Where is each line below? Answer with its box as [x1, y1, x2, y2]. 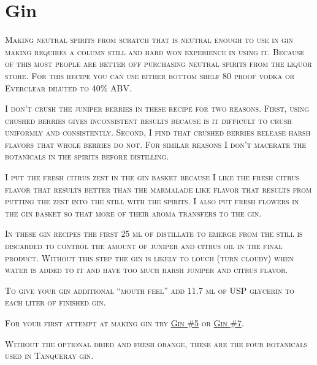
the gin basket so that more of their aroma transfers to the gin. [5, 206, 262, 219]
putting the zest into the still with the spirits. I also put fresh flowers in [5, 194, 299, 207]
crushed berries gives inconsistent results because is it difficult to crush [5, 113, 292, 126]
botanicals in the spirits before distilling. [5, 150, 169, 163]
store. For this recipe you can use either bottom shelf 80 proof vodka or [5, 69, 295, 82]
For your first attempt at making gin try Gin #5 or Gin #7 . [5, 317, 244, 329]
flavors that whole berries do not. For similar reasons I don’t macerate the [5, 137, 307, 150]
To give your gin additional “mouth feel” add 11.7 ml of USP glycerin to [5, 283, 294, 296]
